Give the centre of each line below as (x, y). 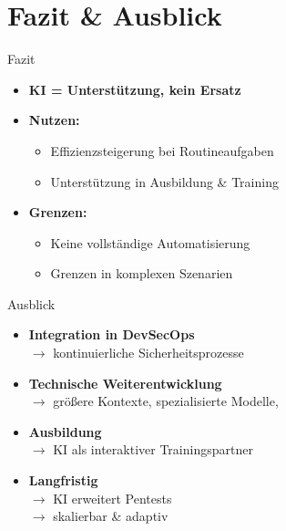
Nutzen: (54, 120)
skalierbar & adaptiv (111, 516)
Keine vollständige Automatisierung (150, 242)
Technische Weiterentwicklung (125, 383)
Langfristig (63, 480)
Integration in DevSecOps (112, 334)
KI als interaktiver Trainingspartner (153, 449)
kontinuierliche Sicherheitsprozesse (148, 353)
